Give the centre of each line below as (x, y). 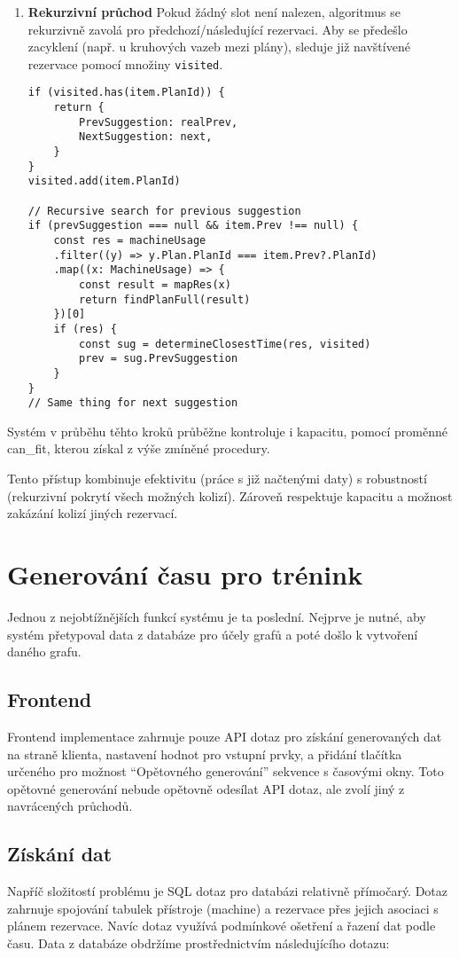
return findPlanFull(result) (165, 299)
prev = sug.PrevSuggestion (159, 359)
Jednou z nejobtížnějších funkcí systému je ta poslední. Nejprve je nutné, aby (217, 616)
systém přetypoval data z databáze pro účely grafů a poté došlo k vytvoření (213, 634)
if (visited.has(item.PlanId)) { (126, 93)
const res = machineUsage (130, 240)
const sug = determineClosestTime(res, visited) (225, 344)
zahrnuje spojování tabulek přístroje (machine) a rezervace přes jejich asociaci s (223, 908)
